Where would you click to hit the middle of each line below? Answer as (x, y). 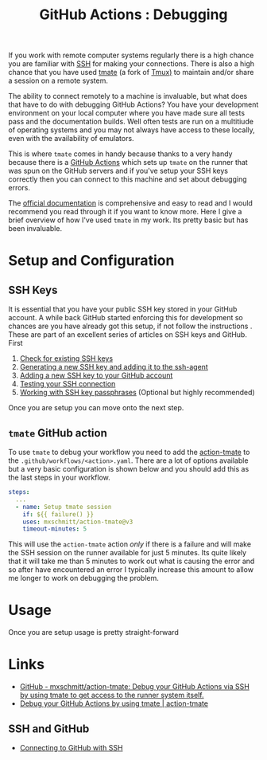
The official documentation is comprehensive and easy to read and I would (130, 203)
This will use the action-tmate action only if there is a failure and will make (130, 544)
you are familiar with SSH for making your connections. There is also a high (132, 64)
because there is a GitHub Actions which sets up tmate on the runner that (128, 163)
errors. (19, 188)
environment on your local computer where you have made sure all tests (126, 113)
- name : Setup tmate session (64, 507)
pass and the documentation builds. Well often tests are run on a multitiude (131, 122)
